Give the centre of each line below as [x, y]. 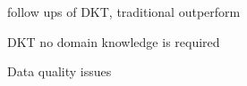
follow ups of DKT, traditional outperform [124, 12]
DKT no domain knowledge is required [114, 41]
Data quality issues [60, 71]
